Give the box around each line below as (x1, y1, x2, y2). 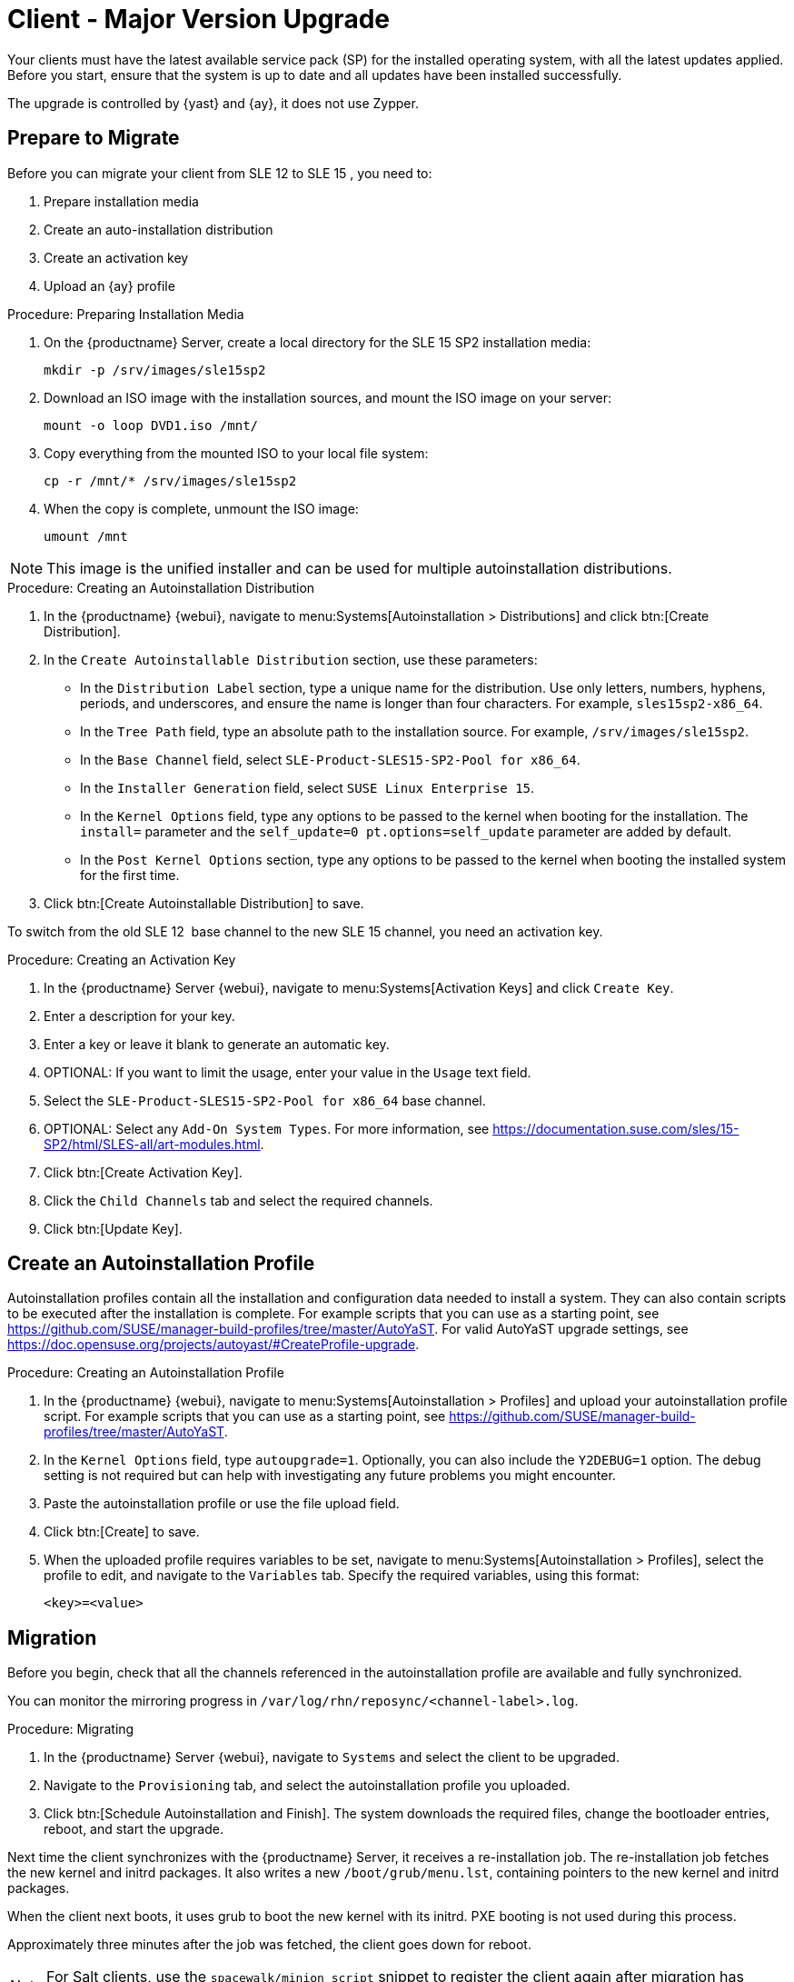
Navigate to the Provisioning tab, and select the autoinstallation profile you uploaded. (44, 1777, 571, 1794)
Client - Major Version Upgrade (7, 4, 390, 35)
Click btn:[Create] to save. (44, 1524, 200, 1540)
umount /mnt (44, 528, 128, 544)
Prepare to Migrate (7, 126, 180, 150)
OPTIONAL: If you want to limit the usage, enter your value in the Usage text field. (44, 1064, 531, 1080)
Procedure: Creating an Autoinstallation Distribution (7, 579, 315, 596)
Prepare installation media (44, 193, 199, 209)
